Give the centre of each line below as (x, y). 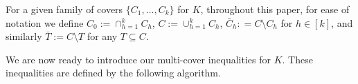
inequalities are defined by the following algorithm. (113, 73)
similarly (24, 36)
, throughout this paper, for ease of (275, 9)
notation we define (45, 22)
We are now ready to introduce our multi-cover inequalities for (138, 59)
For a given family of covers (64, 9)
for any (102, 36)
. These (297, 59)
